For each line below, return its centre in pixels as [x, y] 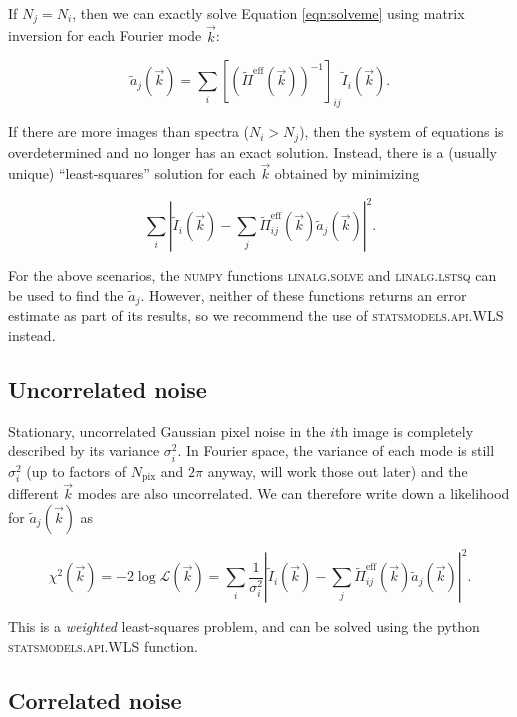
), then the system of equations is [401, 131]
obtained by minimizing [347, 173]
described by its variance [84, 450]
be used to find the [66, 295]
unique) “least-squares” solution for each [132, 173]
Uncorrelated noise [107, 389]
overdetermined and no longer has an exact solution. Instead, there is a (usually [252, 151]
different [33, 493]
